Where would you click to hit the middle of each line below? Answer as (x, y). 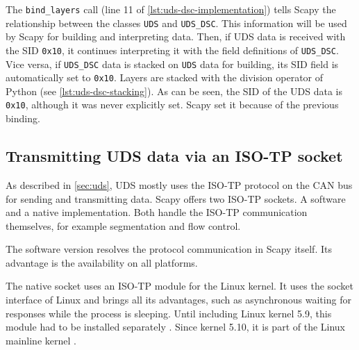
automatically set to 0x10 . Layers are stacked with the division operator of (165, 77)
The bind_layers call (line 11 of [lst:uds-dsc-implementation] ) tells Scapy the (171, 9)
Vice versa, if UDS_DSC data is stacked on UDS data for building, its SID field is (172, 64)
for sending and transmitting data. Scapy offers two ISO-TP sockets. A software (176, 198)
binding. (23, 118)
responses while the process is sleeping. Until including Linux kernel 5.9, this (169, 313)
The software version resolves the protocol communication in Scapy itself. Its (169, 249)
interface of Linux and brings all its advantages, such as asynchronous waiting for (178, 300)
